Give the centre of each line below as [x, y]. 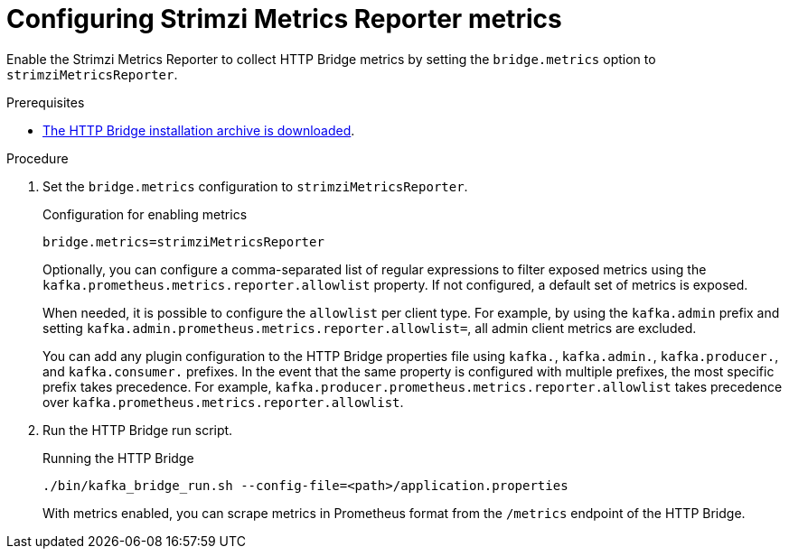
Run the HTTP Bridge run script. [138, 430]
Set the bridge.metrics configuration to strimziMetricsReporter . [255, 186]
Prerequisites [46, 102]
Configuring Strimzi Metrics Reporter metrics [284, 19]
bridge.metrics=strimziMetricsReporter [183, 241]
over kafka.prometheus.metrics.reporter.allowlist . [223, 402]
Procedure [38, 158]
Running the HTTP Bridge [118, 458]
